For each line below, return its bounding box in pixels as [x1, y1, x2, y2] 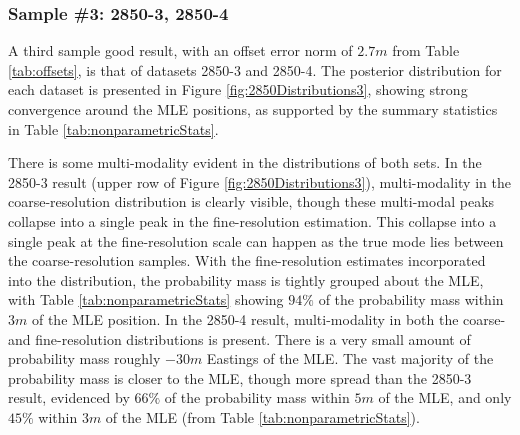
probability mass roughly [8, 348, 161, 369]
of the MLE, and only [378, 387, 512, 408]
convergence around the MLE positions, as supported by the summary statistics [8, 99, 498, 119]
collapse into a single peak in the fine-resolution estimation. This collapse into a [8, 210, 497, 231]
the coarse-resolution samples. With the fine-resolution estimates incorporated [8, 250, 486, 271]
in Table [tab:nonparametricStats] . [8, 118, 219, 139]
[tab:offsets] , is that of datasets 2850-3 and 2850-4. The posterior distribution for [8, 59, 502, 80]
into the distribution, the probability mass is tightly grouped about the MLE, [8, 269, 484, 290]
